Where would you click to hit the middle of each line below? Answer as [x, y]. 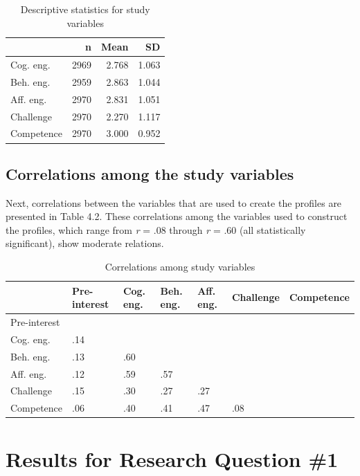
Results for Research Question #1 [172, 458]
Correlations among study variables [180, 267]
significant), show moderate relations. [85, 243]
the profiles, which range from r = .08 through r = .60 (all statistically [156, 229]
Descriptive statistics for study [85, 9]
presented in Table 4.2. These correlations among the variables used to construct [177, 216]
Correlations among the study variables [150, 173]
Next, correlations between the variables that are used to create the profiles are [174, 202]
